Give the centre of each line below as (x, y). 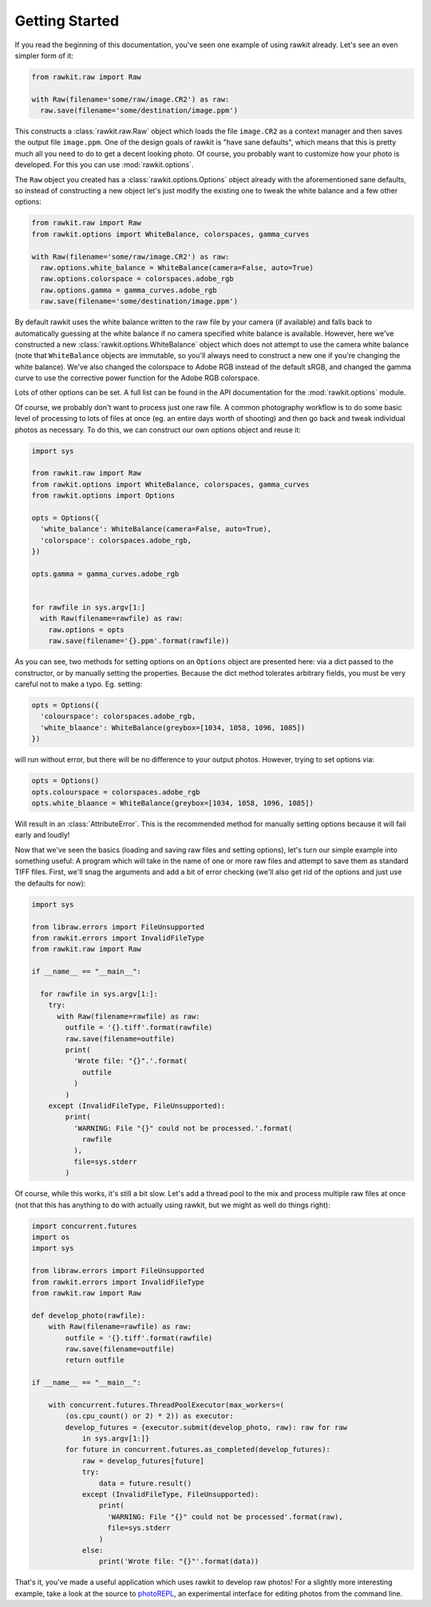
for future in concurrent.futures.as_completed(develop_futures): (198, 1450)
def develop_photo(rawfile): (89, 1315)
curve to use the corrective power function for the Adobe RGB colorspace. (137, 378)
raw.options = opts (87, 630)
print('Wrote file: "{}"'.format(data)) (179, 1561)
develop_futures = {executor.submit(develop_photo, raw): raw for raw (206, 1427)
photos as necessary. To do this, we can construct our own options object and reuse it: (158, 430)
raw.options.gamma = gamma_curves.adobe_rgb (129, 290)
